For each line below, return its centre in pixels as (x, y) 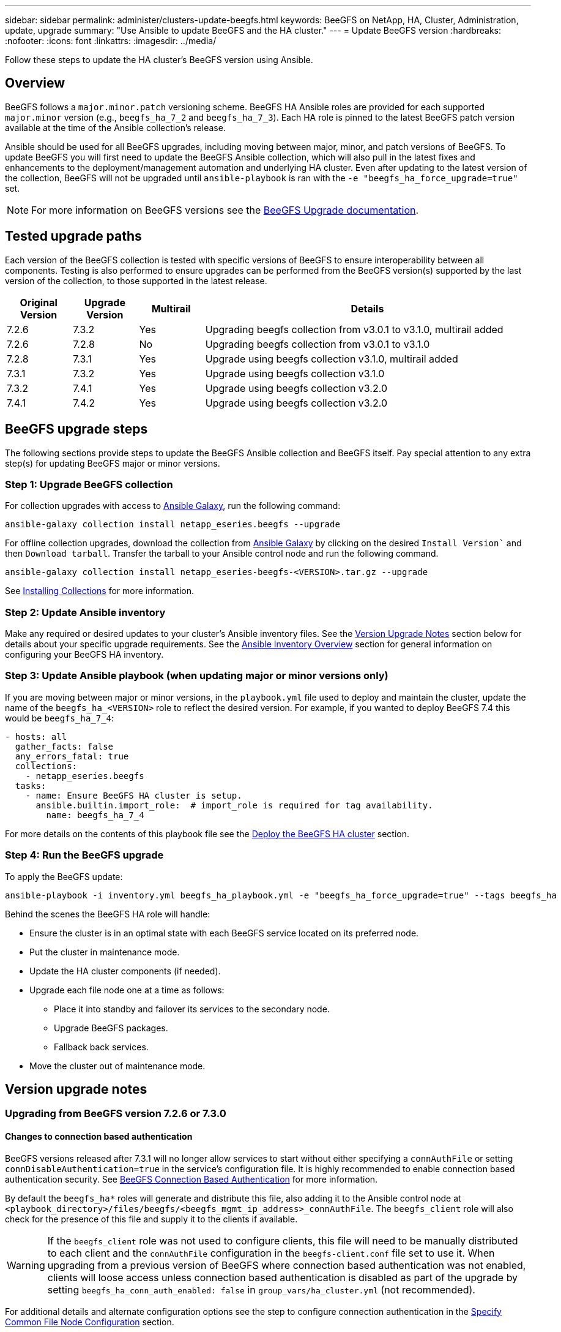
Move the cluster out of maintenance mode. (117, 1066)
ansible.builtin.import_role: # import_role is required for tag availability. (234, 805)
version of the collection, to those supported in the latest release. (136, 280)
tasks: (31, 785)
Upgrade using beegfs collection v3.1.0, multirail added (332, 359)
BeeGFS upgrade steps (76, 429)
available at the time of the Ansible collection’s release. (115, 127)
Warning (26, 1265)
